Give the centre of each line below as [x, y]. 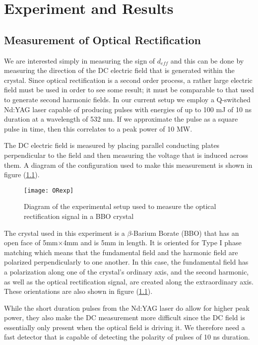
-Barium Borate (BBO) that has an [185, 233]
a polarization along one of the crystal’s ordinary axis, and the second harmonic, [127, 271]
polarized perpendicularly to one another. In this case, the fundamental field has [126, 262]
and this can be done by [207, 60]
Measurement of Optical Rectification [102, 39]
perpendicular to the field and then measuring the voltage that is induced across [126, 155]
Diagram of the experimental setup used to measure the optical [120, 206]
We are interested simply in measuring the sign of [80, 60]
